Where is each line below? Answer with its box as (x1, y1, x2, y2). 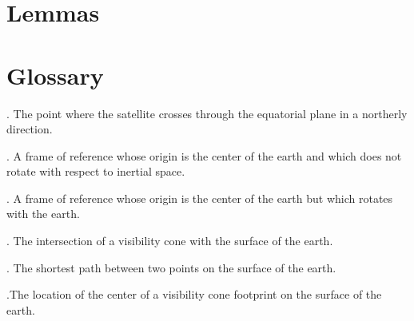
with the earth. (6, 205, 80, 222)
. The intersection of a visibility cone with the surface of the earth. (6, 232, 333, 249)
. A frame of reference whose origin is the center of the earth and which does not (6, 147, 402, 164)
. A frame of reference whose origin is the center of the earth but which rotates (6, 189, 393, 206)
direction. (6, 121, 53, 137)
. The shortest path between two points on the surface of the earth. (6, 259, 336, 275)
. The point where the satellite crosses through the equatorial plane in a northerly (6, 105, 408, 121)
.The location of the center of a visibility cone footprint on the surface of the (6, 286, 382, 303)
